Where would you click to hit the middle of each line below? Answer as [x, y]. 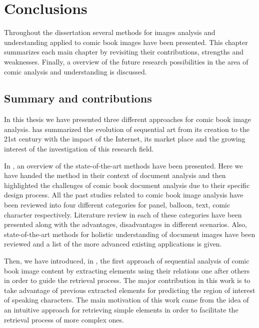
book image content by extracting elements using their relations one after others [127, 270]
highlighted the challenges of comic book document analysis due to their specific [127, 185]
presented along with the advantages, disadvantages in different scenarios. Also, [125, 224]
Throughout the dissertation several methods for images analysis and [110, 32]
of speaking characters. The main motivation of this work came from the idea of [126, 300]
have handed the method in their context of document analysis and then [115, 175]
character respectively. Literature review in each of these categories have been [123, 214]
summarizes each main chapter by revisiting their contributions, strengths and [124, 52]
